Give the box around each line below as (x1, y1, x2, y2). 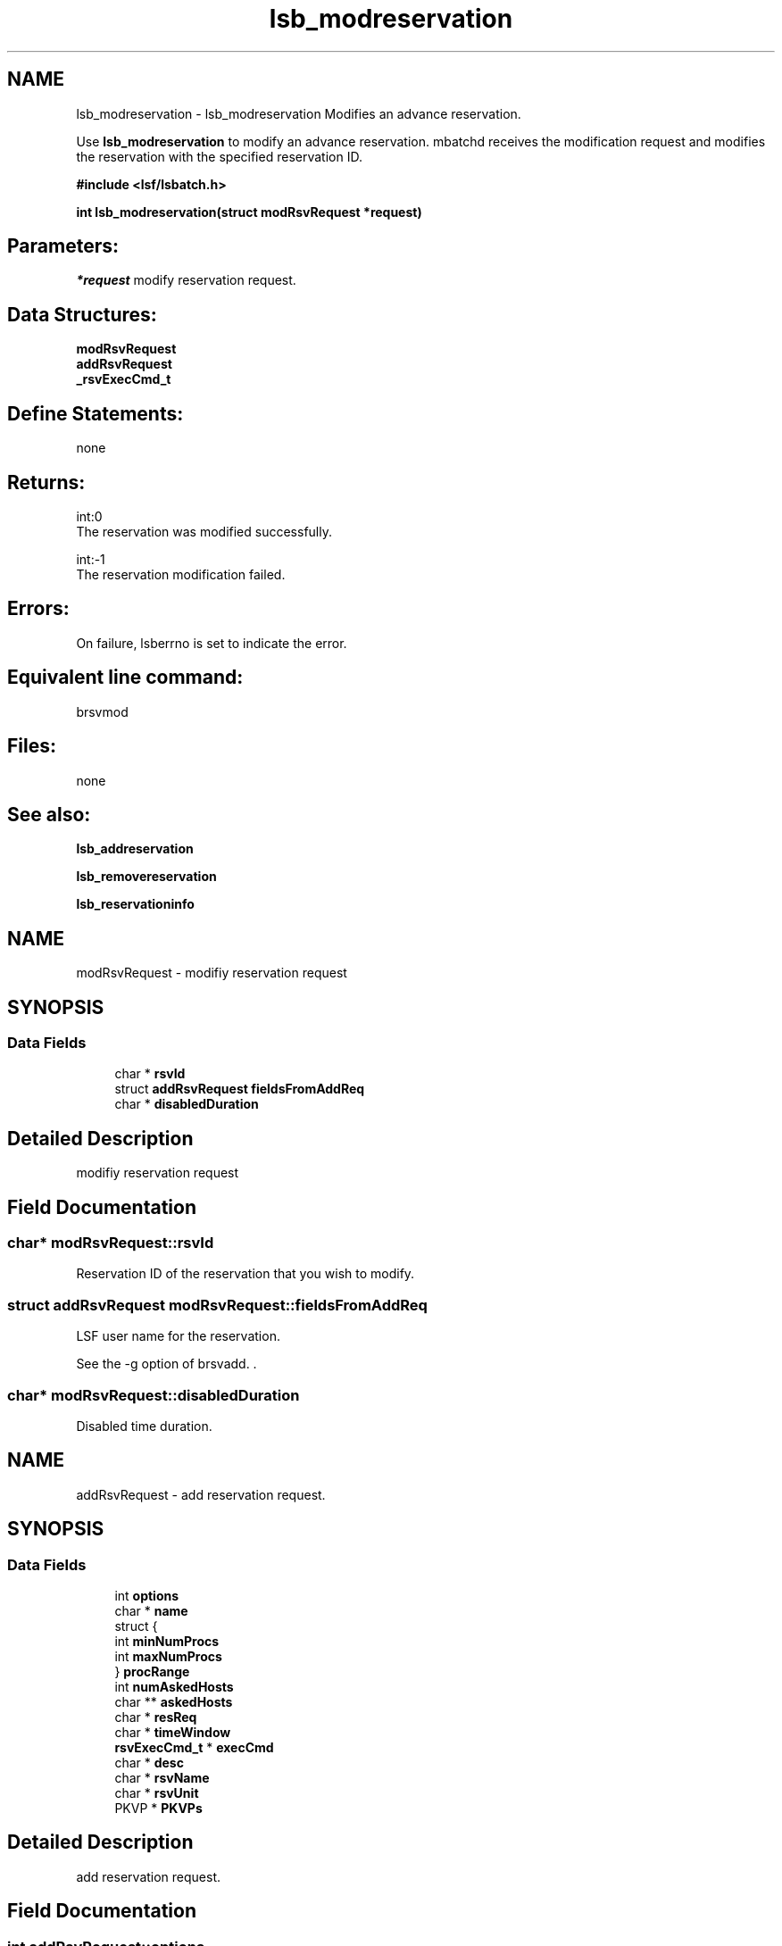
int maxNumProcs (114, 1649, 222, 1665)
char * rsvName (114, 1770, 210, 1786)
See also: (7, 803, 91, 826)
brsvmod (76, 703, 129, 719)
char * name (114, 1603, 188, 1619)
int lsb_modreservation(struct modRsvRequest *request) (76, 204, 422, 220)
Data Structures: (7, 303, 157, 326)
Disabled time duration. (76, 1418, 212, 1434)
